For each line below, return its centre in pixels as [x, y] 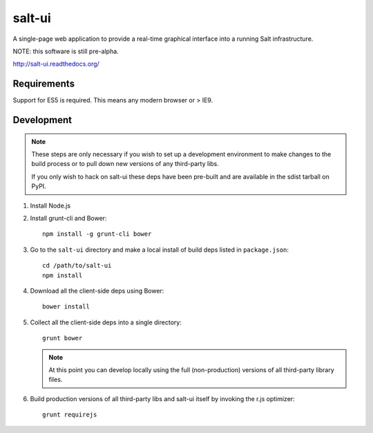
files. [56, 380]
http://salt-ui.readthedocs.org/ [56, 64]
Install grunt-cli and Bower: [68, 218]
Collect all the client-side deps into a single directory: [106, 322]
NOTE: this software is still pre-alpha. [66, 51]
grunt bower [63, 338]
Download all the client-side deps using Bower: [97, 291]
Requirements [44, 84]
